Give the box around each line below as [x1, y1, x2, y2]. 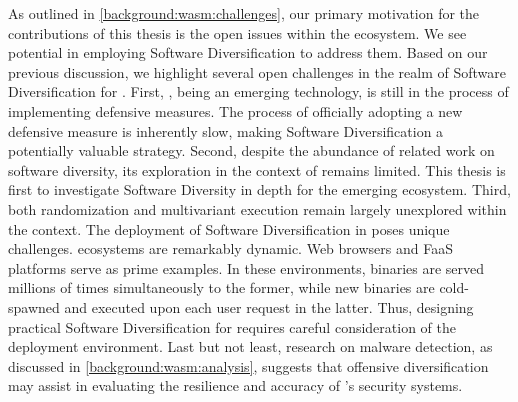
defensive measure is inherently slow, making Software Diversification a [8, 120, 444, 141]
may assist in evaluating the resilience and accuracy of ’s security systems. [8, 375, 463, 396]
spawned [8, 296, 60, 317]
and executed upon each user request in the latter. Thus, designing [64, 296, 474, 317]
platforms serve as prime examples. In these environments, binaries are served [8, 257, 485, 278]
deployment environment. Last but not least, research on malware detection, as [8, 336, 493, 357]
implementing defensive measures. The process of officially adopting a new [8, 100, 463, 121]
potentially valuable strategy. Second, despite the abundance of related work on [8, 140, 495, 161]
